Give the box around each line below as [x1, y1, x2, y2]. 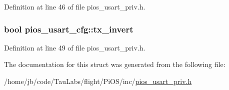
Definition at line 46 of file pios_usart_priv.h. [4, 1, 145, 11]
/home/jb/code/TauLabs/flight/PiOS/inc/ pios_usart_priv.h [4, 76, 192, 86]
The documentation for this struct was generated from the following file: [4, 59, 225, 69]
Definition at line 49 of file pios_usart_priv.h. [4, 42, 145, 52]
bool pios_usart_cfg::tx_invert [4, 22, 133, 35]
